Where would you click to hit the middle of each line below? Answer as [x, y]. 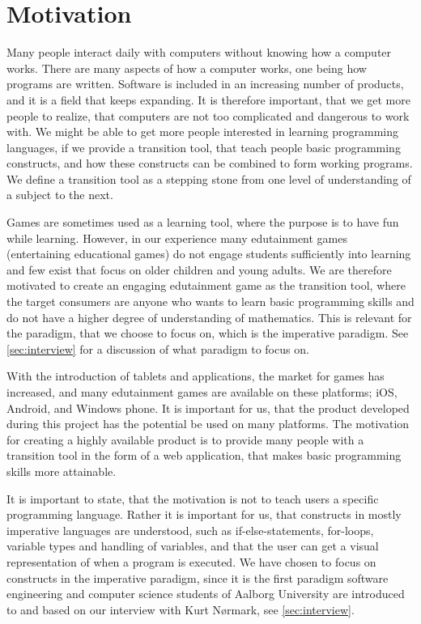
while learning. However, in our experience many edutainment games [177, 238]
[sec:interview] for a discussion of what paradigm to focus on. [158, 348]
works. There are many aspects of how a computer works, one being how [187, 68]
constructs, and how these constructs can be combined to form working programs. [210, 163]
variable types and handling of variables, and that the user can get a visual [193, 546]
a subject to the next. [60, 195]
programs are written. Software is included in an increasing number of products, [205, 84]
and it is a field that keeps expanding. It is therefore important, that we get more [208, 99]
